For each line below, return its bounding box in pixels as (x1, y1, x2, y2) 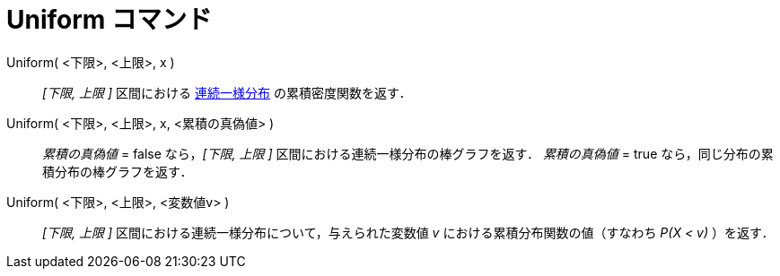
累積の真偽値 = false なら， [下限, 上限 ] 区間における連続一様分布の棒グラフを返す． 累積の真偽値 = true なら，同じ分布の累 (42, 145, 774, 161)
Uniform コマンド (6, 4, 213, 35)
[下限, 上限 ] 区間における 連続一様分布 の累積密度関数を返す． (42, 84, 412, 100)
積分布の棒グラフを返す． (42, 163, 193, 179)
